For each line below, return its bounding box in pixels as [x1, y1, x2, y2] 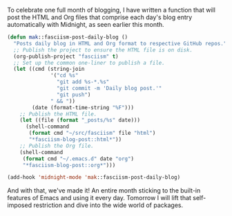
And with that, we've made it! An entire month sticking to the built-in [7, 186, 201, 195]
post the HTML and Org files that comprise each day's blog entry [7, 13, 193, 21]
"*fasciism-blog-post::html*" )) [28, 136, 122, 143]
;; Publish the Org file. [19, 142, 95, 149]
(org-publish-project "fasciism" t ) [13, 53, 119, 60]
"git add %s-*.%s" [56, 78, 110, 85]
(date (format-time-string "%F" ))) [32, 104, 135, 111]
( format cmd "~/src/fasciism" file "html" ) [28, 130, 156, 137]
